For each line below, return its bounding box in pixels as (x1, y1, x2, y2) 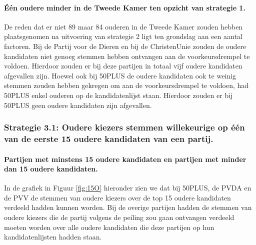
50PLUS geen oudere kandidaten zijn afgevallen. (4, 99, 152, 110)
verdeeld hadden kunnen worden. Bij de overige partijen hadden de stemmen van (4, 202, 252, 212)
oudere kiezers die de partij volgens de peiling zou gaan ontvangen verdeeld (4, 212, 234, 222)
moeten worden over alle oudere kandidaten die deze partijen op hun (4, 221, 214, 232)
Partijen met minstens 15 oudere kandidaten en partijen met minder (4, 153, 246, 164)
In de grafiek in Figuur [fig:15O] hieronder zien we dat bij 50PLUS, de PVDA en (4, 182, 251, 193)
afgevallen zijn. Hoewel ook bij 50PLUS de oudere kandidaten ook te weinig (4, 70, 236, 80)
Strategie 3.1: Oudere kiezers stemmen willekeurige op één (4, 121, 245, 133)
